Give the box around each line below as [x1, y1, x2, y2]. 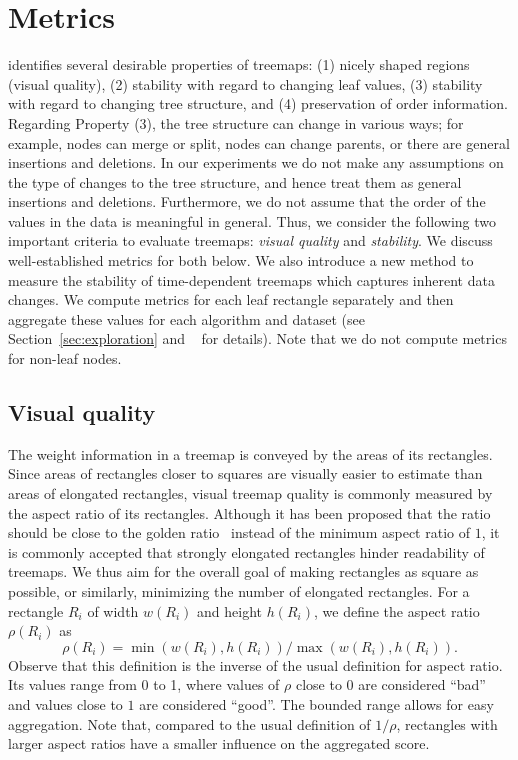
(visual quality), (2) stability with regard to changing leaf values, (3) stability [8, 73, 483, 94]
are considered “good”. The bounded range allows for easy [139, 693, 494, 714]
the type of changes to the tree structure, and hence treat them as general [8, 171, 462, 192]
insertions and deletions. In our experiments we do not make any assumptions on [8, 152, 504, 173]
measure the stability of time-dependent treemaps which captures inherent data [8, 269, 495, 290]
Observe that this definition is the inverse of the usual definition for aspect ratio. [8, 654, 503, 675]
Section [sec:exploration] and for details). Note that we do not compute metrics [8, 328, 507, 349]
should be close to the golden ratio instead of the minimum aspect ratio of [8, 522, 470, 543]
